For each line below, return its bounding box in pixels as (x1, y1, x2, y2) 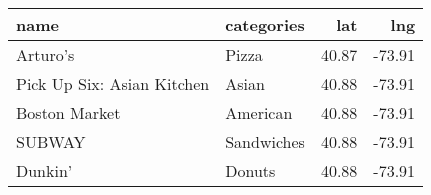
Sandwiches (225, 130, 305, 153)
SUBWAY (16, 130, 86, 153)
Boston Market (16, 101, 121, 124)
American (225, 101, 293, 124)
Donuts (225, 159, 276, 182)
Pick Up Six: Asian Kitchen (16, 72, 210, 95)
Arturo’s (16, 43, 75, 66)
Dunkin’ (16, 159, 73, 182)
